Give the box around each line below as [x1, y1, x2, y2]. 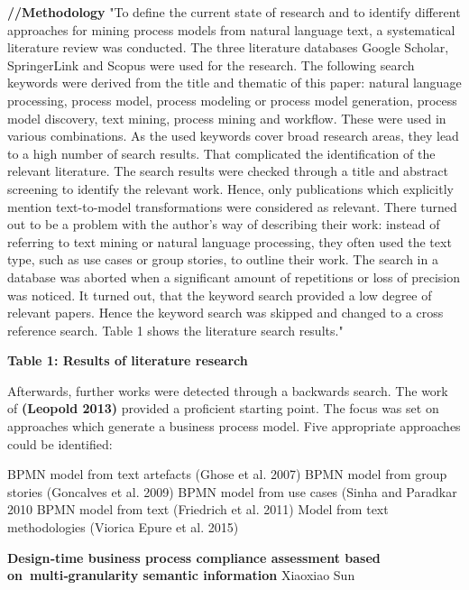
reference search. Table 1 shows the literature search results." [7, 320, 344, 339]
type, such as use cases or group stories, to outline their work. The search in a [7, 250, 438, 269]
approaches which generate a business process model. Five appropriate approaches [7, 417, 461, 436]
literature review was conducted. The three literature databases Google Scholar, [7, 38, 449, 57]
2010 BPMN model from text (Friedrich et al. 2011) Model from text [7, 500, 389, 519]
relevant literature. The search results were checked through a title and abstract [7, 161, 449, 180]
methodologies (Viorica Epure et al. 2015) [7, 518, 239, 537]
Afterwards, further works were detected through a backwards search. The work [7, 381, 448, 400]
